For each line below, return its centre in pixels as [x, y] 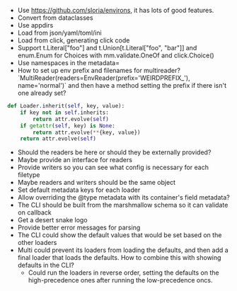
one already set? [42, 93]
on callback [34, 212]
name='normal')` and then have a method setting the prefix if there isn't [122, 85]
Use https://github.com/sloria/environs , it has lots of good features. [116, 10]
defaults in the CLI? [46, 266]
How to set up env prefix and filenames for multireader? [99, 70]
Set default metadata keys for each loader [79, 190]
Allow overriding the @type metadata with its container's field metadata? [123, 198]
